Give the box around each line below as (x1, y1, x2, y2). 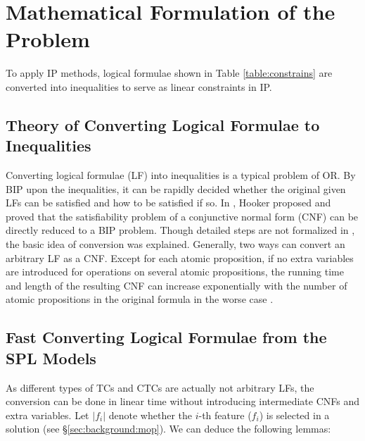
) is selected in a (259, 407, 330, 422)
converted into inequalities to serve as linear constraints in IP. (6, 79, 272, 94)
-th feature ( (198, 407, 252, 422)
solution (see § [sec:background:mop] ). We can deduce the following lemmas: (6, 421, 331, 436)
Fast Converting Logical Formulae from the (6, 326, 327, 348)
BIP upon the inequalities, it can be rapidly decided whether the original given (6, 181, 346, 196)
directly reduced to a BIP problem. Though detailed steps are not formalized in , (6, 223, 355, 237)
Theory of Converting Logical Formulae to (6, 113, 320, 135)
